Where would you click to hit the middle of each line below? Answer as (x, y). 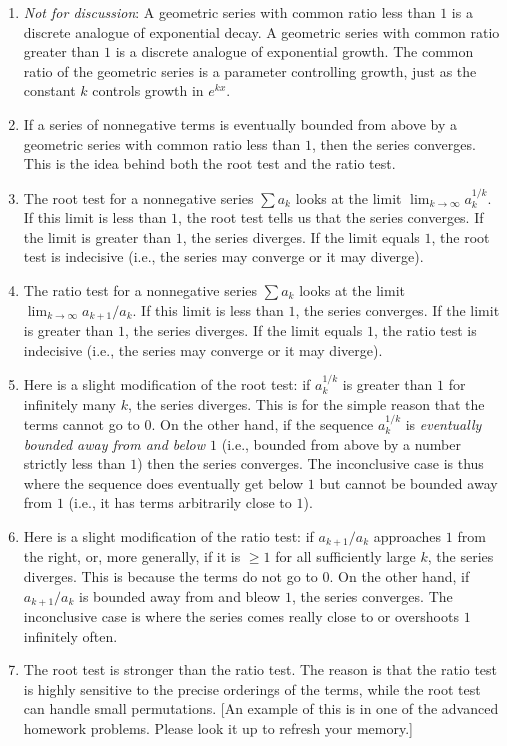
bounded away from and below (114, 443)
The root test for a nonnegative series (138, 197)
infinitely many (69, 403)
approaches (407, 535)
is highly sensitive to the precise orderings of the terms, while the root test (252, 688)
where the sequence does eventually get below (163, 482)
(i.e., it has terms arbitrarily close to (180, 502)
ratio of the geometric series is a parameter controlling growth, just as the (250, 70)
